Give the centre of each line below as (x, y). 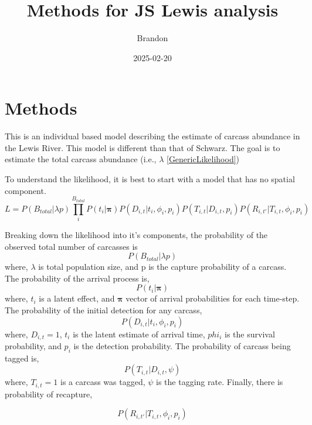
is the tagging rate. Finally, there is (220, 382)
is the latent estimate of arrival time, (139, 334)
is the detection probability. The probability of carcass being (182, 346)
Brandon (152, 38)
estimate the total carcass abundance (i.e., (81, 159)
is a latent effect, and (77, 298)
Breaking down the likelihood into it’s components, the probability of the (136, 234)
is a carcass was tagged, (103, 382)
